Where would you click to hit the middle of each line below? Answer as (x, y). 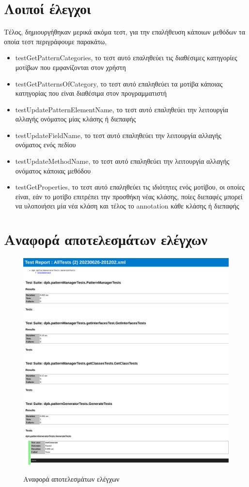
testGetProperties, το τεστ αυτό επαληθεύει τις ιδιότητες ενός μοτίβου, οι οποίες (130, 187)
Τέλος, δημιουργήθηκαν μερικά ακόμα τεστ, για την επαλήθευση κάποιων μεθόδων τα (125, 32)
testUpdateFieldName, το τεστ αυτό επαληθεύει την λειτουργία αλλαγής (118, 135)
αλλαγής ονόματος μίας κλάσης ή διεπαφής (76, 119)
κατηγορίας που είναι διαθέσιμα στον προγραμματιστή (91, 93)
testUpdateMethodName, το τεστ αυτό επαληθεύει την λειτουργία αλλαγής (122, 161)
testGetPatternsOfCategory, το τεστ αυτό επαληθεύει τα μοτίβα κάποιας (119, 83)
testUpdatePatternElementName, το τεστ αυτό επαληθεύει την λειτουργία (122, 109)
